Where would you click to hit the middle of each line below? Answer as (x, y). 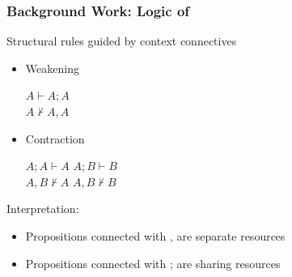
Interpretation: (43, 209)
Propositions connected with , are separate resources (155, 235)
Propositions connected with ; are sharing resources (153, 263)
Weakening (52, 68)
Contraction (55, 138)
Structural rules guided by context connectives (122, 41)
